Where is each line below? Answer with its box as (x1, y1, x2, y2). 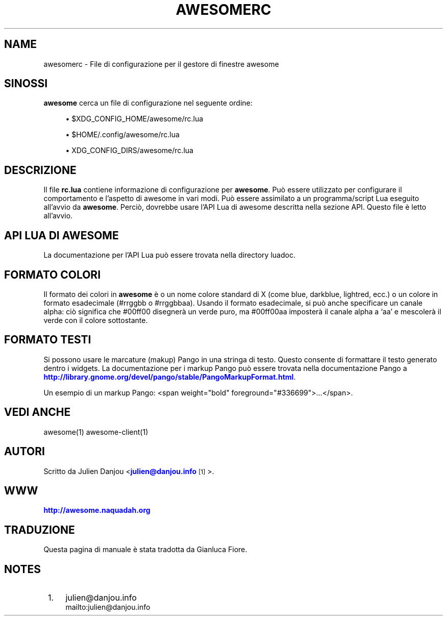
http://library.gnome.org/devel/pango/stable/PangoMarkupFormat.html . (43, 372, 296, 381)
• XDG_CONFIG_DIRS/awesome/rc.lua (65, 146, 193, 155)
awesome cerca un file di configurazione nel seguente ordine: (43, 98, 253, 108)
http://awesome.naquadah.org (43, 506, 151, 515)
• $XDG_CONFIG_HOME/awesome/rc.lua (65, 114, 204, 123)
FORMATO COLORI (4, 268, 101, 281)
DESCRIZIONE (4, 163, 77, 177)
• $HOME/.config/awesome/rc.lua (65, 130, 180, 139)
